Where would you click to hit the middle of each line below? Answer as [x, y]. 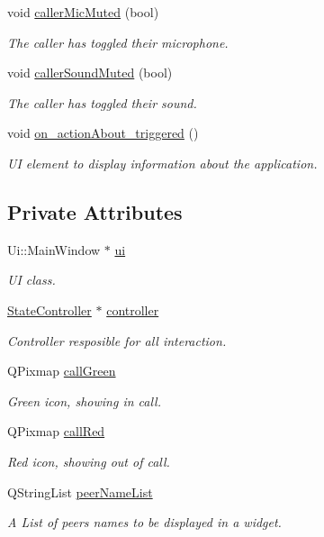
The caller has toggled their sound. [102, 102]
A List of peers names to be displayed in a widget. [144, 522]
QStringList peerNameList [80, 491]
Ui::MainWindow [54, 249]
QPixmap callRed [56, 431]
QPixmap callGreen [62, 371]
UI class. [31, 280]
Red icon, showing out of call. [89, 461]
